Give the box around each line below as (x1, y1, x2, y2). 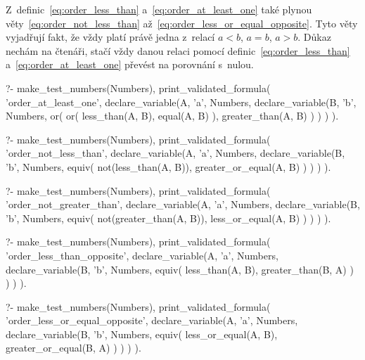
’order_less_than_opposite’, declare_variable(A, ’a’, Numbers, (6, 247, 278, 262)
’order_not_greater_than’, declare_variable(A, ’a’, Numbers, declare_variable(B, (6, 197, 360, 212)
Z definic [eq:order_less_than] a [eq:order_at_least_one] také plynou (6, 2, 312, 16)
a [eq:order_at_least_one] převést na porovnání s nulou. (6, 57, 254, 72)
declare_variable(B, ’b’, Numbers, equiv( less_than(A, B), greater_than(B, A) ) (6, 262, 354, 276)
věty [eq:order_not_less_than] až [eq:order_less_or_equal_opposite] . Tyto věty (6, 15, 358, 30)
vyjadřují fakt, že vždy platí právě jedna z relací (6, 30, 215, 44)
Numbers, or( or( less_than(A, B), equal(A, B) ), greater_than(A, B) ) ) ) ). (6, 108, 339, 123)
